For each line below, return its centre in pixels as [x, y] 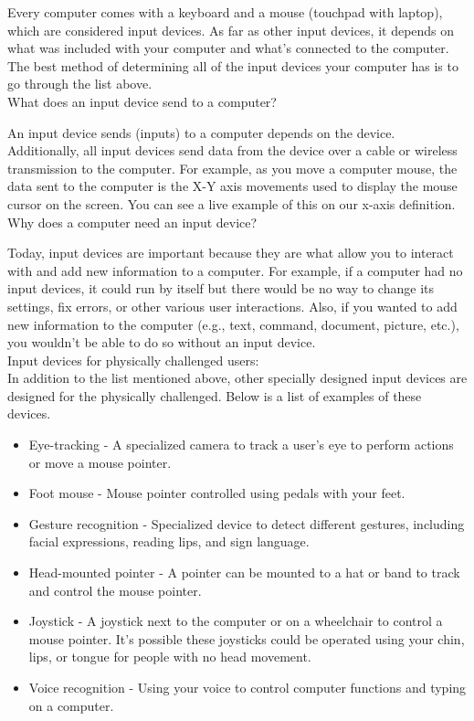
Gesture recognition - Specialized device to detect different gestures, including [247, 523]
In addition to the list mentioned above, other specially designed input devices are [237, 378]
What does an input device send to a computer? [142, 101]
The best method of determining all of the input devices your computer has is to [233, 65]
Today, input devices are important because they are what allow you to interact [231, 253]
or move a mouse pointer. [100, 462]
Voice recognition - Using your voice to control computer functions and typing [248, 687]
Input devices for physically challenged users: [133, 360]
